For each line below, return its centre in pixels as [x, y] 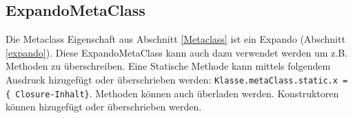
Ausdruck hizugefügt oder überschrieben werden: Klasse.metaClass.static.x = [177, 79]
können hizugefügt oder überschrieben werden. [104, 107]
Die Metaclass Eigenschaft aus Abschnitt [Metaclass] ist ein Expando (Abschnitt [175, 39]
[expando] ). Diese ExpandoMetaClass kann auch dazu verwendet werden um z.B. [176, 52]
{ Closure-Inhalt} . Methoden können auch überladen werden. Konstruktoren [172, 93]
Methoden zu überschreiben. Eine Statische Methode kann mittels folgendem [168, 66]
